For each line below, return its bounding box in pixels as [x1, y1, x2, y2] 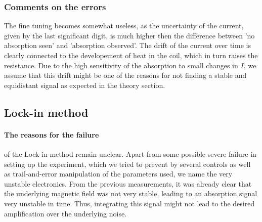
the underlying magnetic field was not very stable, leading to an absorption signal [4, 188, 257, 199]
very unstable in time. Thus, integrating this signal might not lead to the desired [4, 198, 255, 208]
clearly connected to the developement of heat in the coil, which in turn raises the [4, 50, 258, 60]
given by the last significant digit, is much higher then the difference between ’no [4, 30, 255, 40]
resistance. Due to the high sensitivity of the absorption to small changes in [4, 60, 238, 70]
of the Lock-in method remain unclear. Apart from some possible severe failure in [4, 148, 256, 159]
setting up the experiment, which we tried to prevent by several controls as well [4, 158, 251, 169]
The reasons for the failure [4, 129, 99, 140]
